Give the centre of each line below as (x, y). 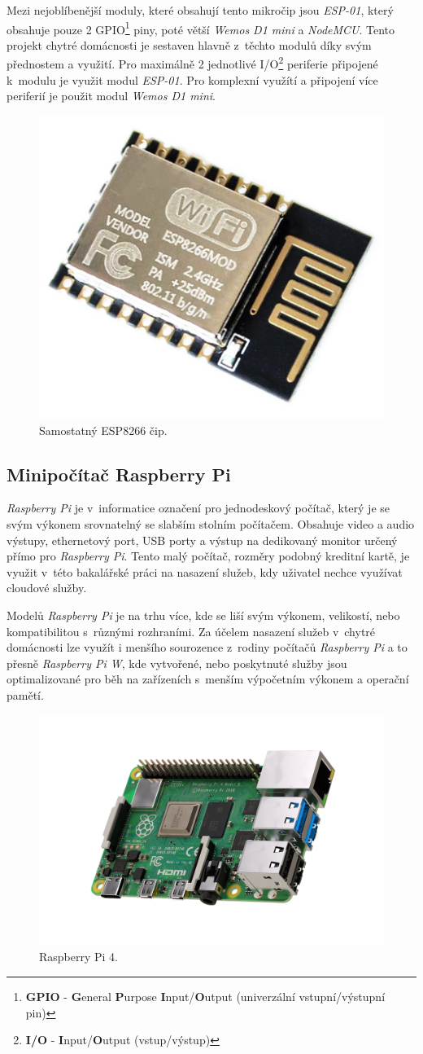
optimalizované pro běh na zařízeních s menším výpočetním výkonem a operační (208, 679)
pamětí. (25, 695)
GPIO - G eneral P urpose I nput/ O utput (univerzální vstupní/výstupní (205, 997)
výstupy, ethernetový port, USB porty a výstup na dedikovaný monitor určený (202, 540)
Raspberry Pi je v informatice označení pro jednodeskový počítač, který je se (198, 508)
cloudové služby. (47, 588)
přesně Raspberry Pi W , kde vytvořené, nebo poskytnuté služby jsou (177, 663)
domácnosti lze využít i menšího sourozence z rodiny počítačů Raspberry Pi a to (207, 647)
